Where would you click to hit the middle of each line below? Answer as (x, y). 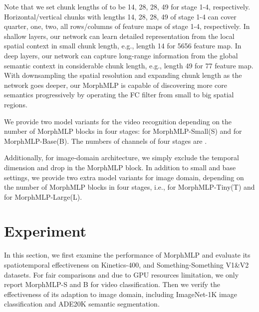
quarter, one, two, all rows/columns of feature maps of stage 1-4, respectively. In (127, 26)
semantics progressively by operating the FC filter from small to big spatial (119, 95)
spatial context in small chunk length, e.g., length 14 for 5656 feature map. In (123, 46)
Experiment (45, 231)
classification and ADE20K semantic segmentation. (82, 304)
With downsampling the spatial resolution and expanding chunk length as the (123, 75)
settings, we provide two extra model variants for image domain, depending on (124, 177)
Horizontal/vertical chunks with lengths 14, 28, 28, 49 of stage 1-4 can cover (120, 16)
